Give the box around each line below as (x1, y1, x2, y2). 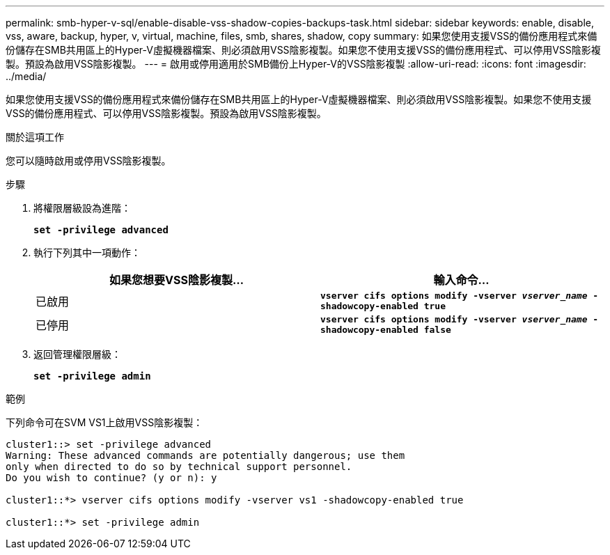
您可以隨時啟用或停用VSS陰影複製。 (6, 155, 171, 166)
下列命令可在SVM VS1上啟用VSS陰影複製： (6, 416, 203, 428)
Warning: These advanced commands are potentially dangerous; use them (6, 450, 405, 461)
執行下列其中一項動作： (33, 247, 141, 258)
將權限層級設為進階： (33, 202, 131, 214)
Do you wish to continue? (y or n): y (6, 472, 217, 483)
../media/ (6, 70, 47, 82)
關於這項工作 (6, 131, 64, 143)
